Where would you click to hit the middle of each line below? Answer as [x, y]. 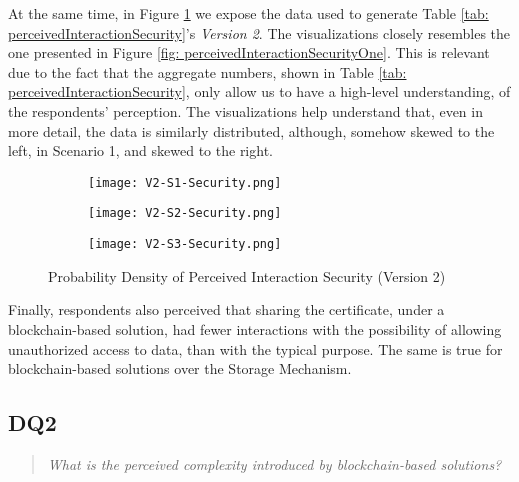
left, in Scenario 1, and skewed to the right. [140, 150]
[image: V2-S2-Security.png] [185, 213]
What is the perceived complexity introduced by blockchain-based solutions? [274, 463]
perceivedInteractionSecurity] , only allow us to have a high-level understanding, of [259, 91]
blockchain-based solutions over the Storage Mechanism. [180, 368]
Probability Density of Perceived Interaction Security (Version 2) [247, 275]
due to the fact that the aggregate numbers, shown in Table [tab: [207, 71]
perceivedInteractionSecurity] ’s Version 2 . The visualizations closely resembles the [259, 32]
